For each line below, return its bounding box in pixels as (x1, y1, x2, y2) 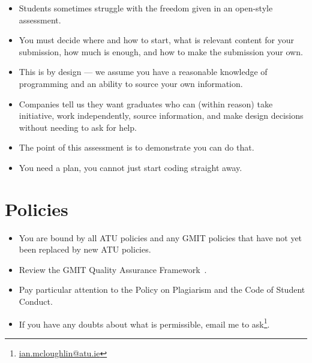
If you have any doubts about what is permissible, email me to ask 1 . (19, 316, 270, 330)
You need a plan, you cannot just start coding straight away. (19, 161, 242, 173)
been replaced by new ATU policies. (19, 243, 151, 256)
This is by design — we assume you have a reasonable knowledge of (19, 65, 268, 78)
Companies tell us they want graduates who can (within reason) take (19, 97, 273, 110)
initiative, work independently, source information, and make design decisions (19, 109, 304, 122)
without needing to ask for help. (19, 121, 137, 133)
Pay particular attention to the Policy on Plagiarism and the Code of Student (19, 283, 305, 296)
